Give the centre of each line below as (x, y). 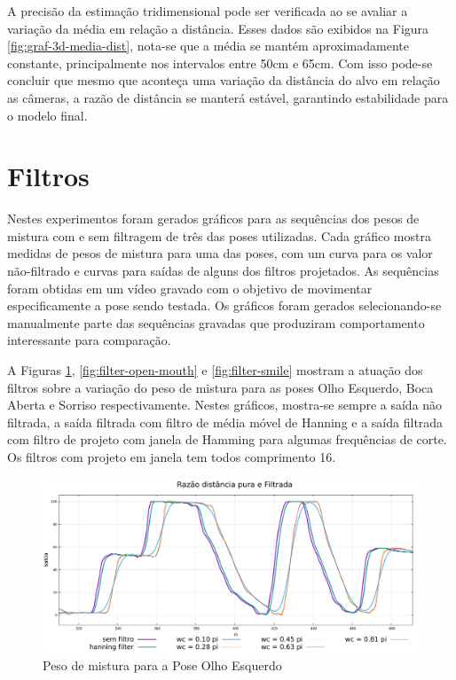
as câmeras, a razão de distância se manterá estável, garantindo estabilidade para (228, 97)
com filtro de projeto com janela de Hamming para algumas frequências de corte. (227, 439)
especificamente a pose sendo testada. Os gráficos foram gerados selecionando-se (224, 305)
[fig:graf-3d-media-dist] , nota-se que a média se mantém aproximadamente (208, 46)
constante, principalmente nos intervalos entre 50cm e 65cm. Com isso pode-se (220, 63)
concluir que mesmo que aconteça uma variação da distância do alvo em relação (224, 80)
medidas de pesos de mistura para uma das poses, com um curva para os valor (220, 253)
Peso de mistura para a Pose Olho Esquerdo (162, 664)
